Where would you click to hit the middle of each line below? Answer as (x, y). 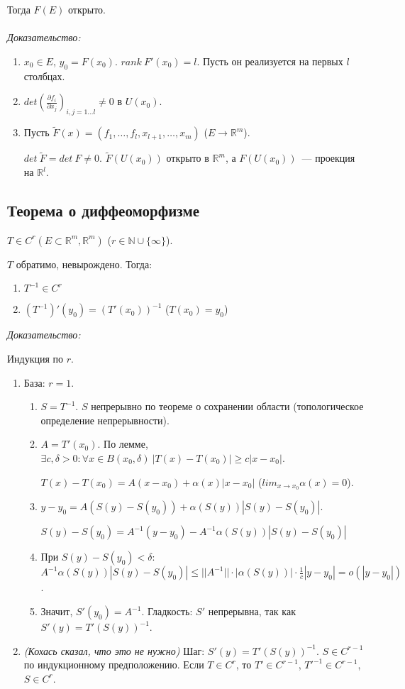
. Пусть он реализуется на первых (270, 61)
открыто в (188, 158)
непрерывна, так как (252, 611)
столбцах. (44, 76)
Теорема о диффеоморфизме (104, 210)
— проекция (328, 158)
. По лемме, (123, 444)
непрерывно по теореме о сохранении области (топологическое (227, 406)
